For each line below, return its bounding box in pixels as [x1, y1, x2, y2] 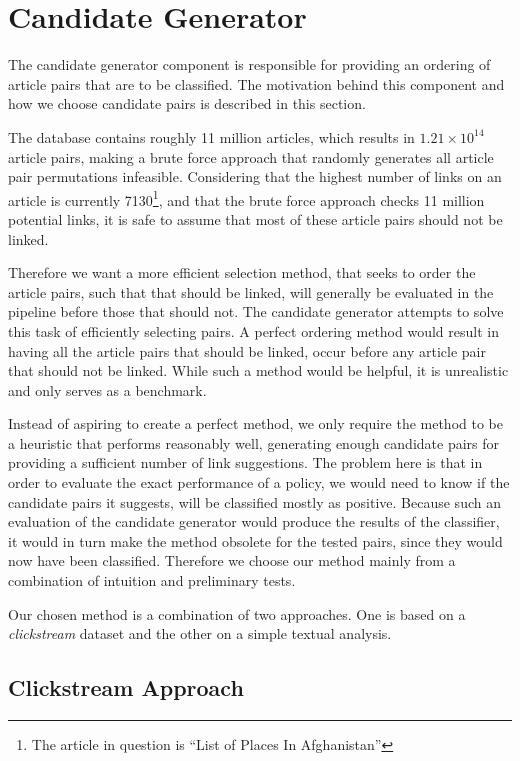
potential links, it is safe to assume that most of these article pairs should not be [8, 208, 503, 229]
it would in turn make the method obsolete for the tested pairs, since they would [8, 530, 503, 551]
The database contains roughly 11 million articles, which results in [8, 126, 415, 147]
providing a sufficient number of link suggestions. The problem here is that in [8, 452, 483, 473]
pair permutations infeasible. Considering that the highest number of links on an [8, 166, 502, 187]
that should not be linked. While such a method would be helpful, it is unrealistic [8, 360, 509, 381]
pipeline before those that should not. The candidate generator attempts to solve [8, 301, 504, 322]
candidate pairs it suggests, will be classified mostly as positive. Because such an [8, 491, 501, 512]
